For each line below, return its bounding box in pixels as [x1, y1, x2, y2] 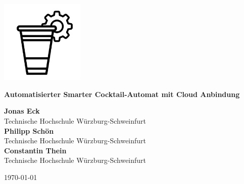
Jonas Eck [4, 106, 40, 116]
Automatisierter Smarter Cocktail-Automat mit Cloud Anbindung [4, 88, 240, 99]
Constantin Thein [4, 145, 67, 155]
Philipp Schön [4, 125, 54, 136]
